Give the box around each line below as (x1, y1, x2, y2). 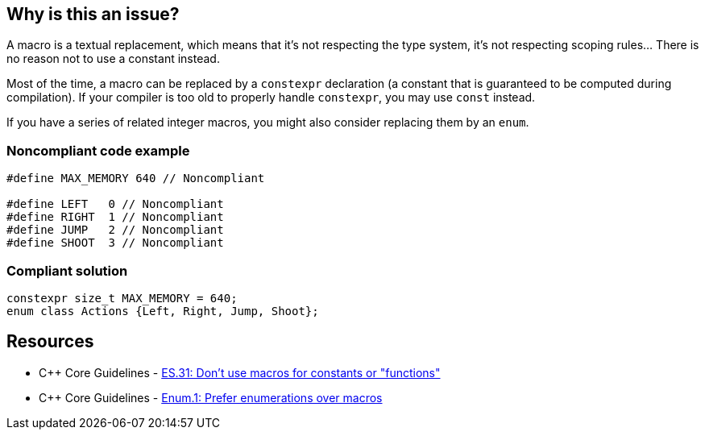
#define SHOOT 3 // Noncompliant (6, 236, 224, 250)
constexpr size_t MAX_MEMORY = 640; (6, 291, 238, 305)
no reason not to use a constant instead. (6, 52, 220, 66)
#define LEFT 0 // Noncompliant (6, 197, 224, 211)
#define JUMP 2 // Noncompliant (6, 223, 224, 237)
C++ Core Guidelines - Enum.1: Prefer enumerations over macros (39, 390, 383, 405)
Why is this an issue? (6, 4, 180, 24)
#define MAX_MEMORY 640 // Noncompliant (6, 172, 265, 185)
